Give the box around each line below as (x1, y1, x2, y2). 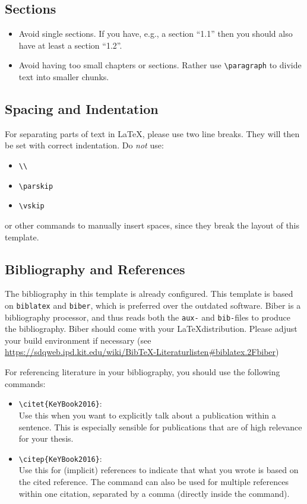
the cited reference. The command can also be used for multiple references (18, 475, 289, 487)
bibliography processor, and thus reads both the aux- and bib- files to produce (5, 310, 291, 323)
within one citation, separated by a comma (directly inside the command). (18, 487, 290, 499)
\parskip (18, 182, 53, 191)
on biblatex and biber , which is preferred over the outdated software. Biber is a (5, 299, 301, 311)
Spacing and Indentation (5, 100, 159, 118)
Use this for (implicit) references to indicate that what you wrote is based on (18, 464, 299, 476)
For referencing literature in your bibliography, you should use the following (5, 366, 280, 378)
